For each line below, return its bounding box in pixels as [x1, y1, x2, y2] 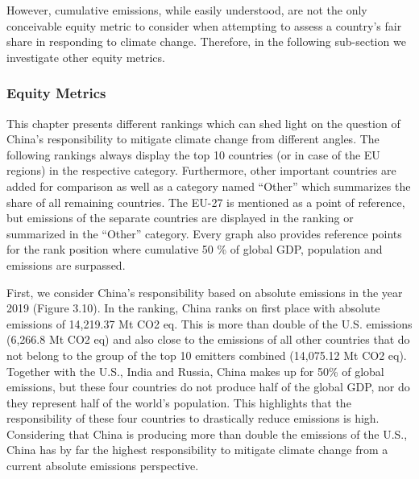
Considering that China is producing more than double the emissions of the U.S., [6, 425, 408, 442]
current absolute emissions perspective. [6, 457, 199, 474]
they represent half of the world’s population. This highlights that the [6, 394, 351, 411]
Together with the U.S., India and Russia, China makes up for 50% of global [6, 362, 384, 379]
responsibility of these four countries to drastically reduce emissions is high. [6, 410, 380, 427]
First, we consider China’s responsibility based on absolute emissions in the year [6, 283, 403, 300]
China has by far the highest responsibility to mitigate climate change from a [6, 441, 388, 458]
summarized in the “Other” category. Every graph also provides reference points [6, 225, 402, 242]
